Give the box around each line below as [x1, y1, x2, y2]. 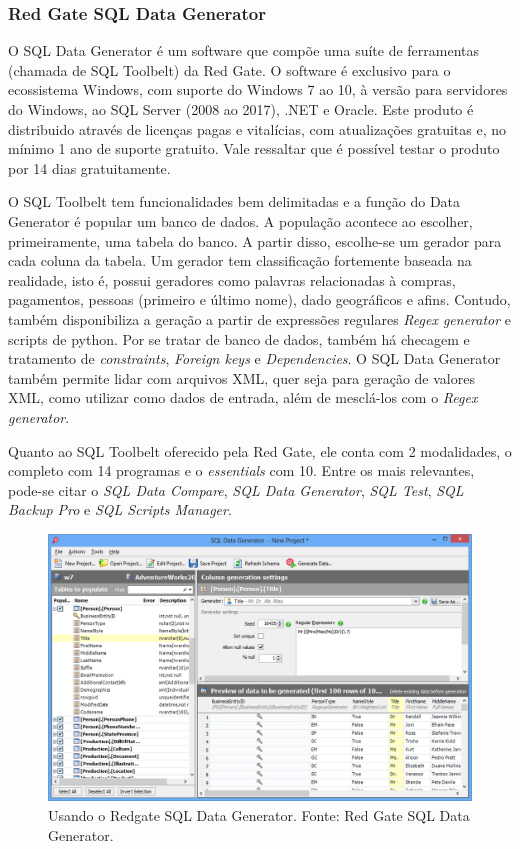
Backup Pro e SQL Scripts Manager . [8, 499, 232, 520]
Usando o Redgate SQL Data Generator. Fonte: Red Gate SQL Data [48, 804, 470, 825]
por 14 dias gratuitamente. [8, 157, 171, 178]
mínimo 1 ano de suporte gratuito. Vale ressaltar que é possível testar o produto [8, 138, 500, 159]
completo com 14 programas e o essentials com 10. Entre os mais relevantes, [8, 460, 475, 481]
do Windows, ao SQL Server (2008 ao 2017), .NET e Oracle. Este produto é [8, 99, 474, 119]
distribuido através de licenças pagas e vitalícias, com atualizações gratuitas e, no [8, 118, 507, 139]
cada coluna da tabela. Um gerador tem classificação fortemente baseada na [8, 250, 472, 271]
